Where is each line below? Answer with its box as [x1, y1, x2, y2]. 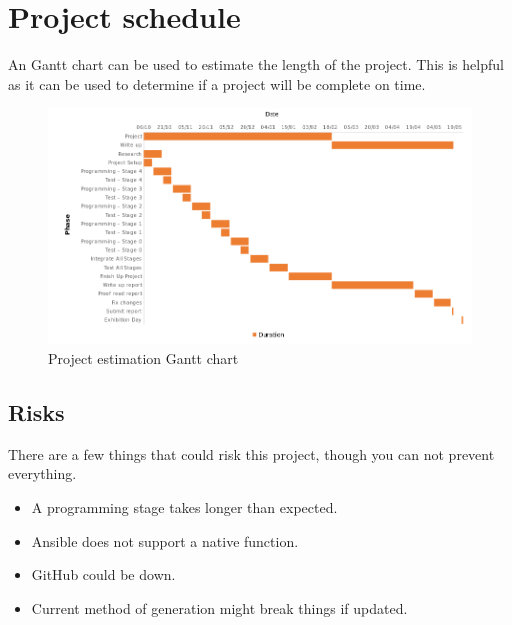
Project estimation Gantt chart [48, 348, 239, 369]
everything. [8, 463, 77, 484]
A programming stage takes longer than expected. [31, 497, 338, 518]
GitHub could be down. [31, 564, 176, 585]
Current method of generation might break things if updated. [31, 597, 408, 618]
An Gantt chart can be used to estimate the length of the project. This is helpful [8, 54, 504, 75]
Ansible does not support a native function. [31, 530, 299, 551]
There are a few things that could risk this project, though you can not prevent [8, 443, 495, 464]
